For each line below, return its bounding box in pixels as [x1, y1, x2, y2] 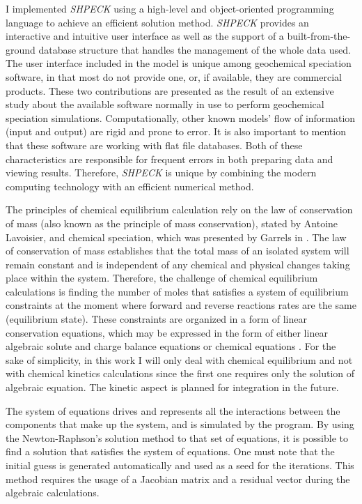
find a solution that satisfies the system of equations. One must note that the [6, 444, 335, 459]
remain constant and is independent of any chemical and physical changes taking [6, 257, 350, 271]
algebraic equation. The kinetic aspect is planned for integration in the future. [6, 380, 339, 395]
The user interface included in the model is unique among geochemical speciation [6, 56, 352, 70]
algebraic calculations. [6, 485, 100, 500]
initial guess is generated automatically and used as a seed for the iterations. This [6, 458, 354, 472]
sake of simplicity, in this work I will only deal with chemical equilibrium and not [6, 352, 353, 367]
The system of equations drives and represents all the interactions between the [6, 403, 340, 418]
